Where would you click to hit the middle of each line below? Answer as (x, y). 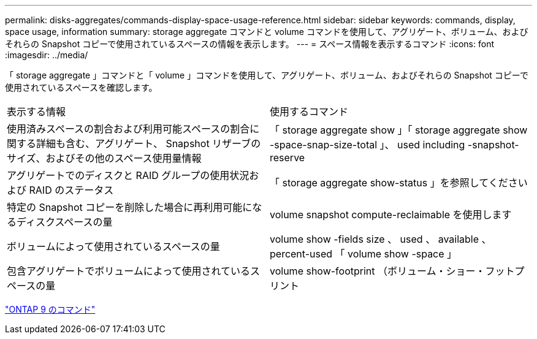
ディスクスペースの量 (65, 222)
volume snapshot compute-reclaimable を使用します (391, 215)
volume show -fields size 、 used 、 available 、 (381, 239)
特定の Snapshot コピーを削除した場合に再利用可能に (130, 207)
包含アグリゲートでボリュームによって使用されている (128, 271)
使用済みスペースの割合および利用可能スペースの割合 (128, 129)
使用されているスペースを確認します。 (81, 87)
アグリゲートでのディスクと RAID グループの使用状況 (128, 175)
